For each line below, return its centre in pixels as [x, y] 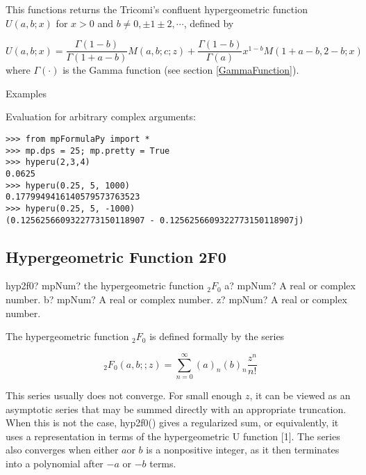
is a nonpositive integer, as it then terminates [243, 450]
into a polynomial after [55, 463]
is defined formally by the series [217, 336]
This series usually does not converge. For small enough [124, 395]
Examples [26, 93]
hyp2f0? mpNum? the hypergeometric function [105, 285]
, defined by [209, 23]
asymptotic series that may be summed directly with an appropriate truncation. [176, 409]
